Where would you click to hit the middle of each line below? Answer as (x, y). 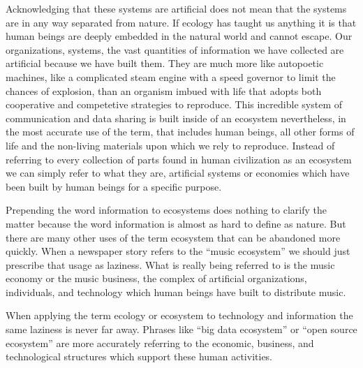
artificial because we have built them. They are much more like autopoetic (165, 63)
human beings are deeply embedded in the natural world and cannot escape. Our (179, 36)
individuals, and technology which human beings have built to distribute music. (176, 292)
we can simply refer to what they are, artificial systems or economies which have (178, 173)
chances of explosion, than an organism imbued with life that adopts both (164, 90)
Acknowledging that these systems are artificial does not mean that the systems (176, 8)
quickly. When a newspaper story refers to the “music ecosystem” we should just (178, 251)
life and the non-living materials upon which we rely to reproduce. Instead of (170, 145)
